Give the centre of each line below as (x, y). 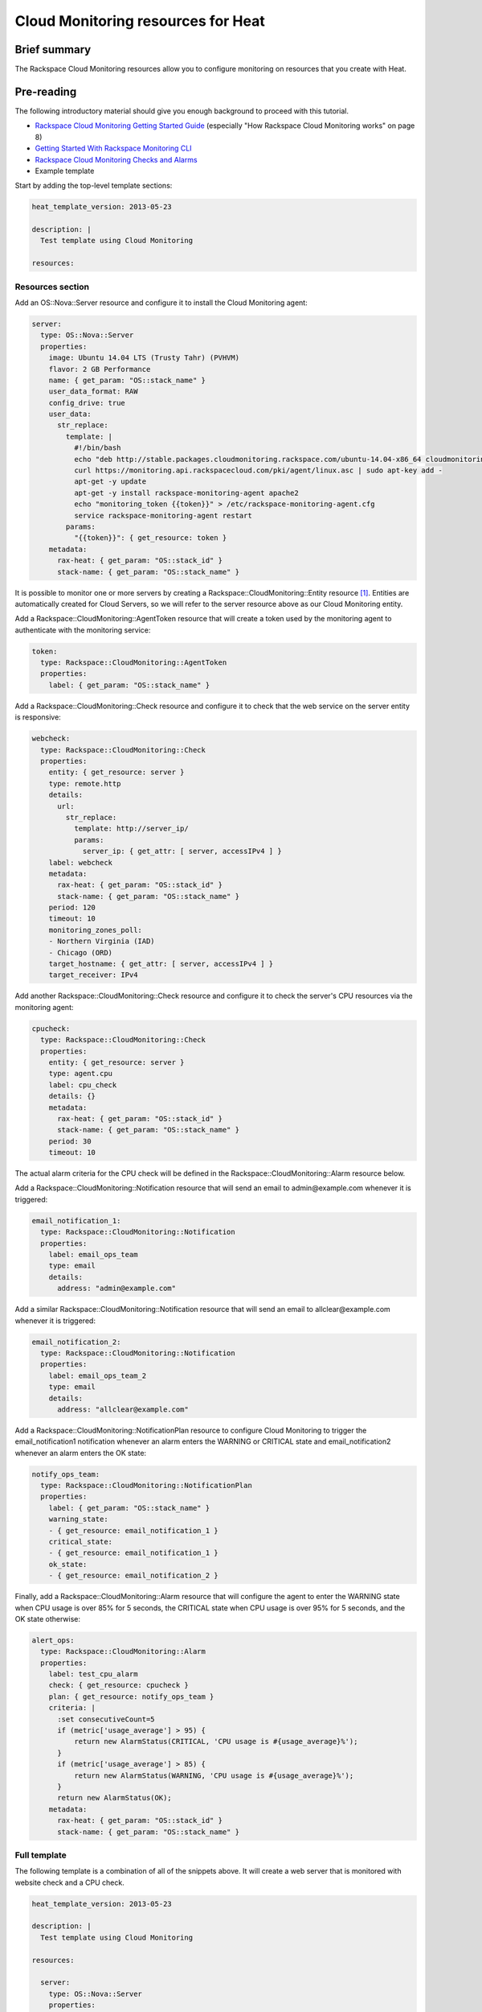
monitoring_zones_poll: (95, 930)
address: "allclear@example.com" (123, 1409)
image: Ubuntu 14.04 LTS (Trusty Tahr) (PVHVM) (144, 358)
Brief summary (53, 49)
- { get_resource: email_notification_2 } (133, 1576)
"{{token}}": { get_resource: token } (150, 538)
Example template (65, 171)
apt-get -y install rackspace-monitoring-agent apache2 (186, 493)
